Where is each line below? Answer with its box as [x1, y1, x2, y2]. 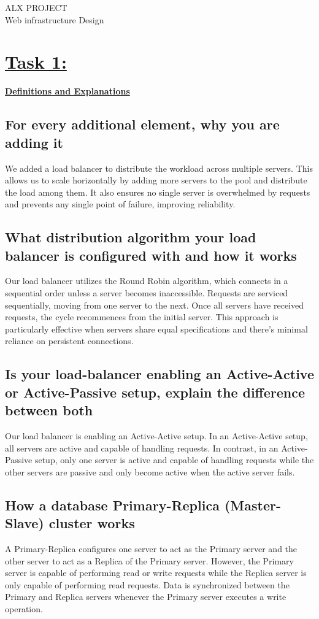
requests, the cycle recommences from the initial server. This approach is [5, 310, 279, 323]
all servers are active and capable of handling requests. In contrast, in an [5, 441, 279, 454]
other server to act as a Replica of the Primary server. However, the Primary [5, 554, 294, 567]
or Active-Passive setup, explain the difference [5, 382, 306, 401]
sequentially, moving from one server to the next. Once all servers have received [5, 298, 304, 311]
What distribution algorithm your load [5, 228, 256, 247]
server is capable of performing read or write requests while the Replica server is [5, 566, 307, 579]
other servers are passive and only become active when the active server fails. [5, 465, 295, 478]
